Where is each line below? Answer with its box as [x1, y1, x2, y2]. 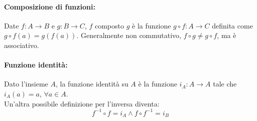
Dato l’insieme [4, 78, 48, 89]
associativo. [4, 39, 39, 50]
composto [94, 20, 124, 30]
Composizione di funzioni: [4, 1, 95, 11]
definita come [212, 20, 253, 30]
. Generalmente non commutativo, [76, 30, 182, 40]
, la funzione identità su [55, 78, 128, 89]
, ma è [217, 30, 236, 40]
